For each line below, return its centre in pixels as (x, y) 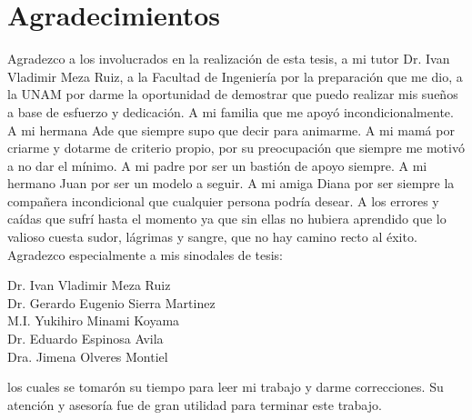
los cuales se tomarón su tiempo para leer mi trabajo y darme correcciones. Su (226, 387)
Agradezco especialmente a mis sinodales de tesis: (145, 254)
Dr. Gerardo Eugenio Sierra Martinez (111, 302)
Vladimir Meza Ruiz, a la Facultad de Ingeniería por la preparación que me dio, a (235, 76)
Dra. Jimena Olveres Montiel (88, 356)
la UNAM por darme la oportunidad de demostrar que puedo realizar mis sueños (233, 94)
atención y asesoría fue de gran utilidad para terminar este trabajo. (195, 404)
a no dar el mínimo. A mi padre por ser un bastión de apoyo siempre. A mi (217, 165)
